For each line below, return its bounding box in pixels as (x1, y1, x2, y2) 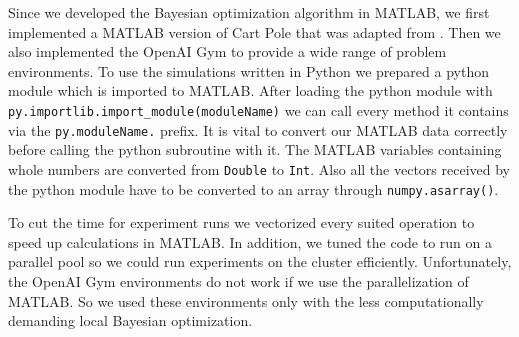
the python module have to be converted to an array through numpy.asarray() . (8, 178, 499, 199)
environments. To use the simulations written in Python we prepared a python (8, 60, 489, 81)
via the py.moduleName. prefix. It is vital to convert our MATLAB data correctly (8, 119, 508, 140)
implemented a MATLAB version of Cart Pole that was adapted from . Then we (8, 21, 501, 42)
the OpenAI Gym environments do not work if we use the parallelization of (8, 270, 469, 291)
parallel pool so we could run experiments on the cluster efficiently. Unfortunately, (8, 251, 512, 272)
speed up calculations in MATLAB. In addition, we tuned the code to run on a (8, 231, 492, 252)
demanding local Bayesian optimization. (8, 310, 253, 331)
